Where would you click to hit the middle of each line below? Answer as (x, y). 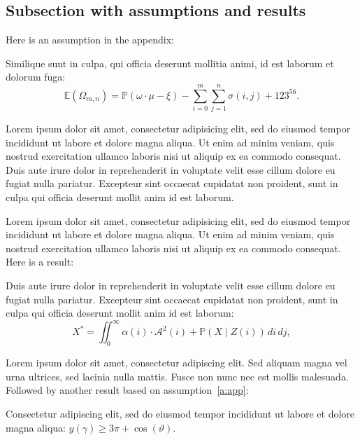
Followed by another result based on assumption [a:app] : (127, 390)
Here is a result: (40, 262)
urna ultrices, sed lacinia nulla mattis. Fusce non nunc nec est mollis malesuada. (177, 376)
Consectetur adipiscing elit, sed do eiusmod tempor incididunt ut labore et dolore (180, 413)
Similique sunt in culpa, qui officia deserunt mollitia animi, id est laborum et (170, 63)
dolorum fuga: (36, 77)
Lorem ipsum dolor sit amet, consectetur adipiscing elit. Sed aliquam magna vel (177, 363)
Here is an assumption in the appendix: (90, 40)
